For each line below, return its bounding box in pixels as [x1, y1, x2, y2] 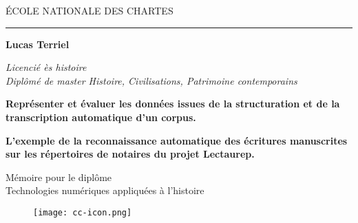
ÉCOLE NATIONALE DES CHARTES [6, 3, 173, 17]
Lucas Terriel [6, 36, 70, 51]
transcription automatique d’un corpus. [6, 109, 196, 124]
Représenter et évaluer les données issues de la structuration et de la [6, 96, 340, 111]
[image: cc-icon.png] [33, 207, 132, 217]
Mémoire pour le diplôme [6, 169, 112, 184]
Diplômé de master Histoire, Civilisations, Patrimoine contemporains [6, 73, 297, 87]
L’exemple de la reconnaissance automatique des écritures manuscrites [6, 133, 348, 147]
